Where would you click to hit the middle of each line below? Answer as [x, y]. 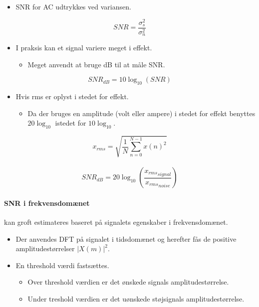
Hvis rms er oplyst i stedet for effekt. [72, 96]
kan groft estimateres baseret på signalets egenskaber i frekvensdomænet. [116, 222]
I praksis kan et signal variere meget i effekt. [84, 48]
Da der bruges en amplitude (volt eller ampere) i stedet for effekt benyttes [141, 113]
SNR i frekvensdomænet [47, 203]
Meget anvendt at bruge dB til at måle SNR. [96, 64]
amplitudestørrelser [45, 248]
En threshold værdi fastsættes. [62, 265]
